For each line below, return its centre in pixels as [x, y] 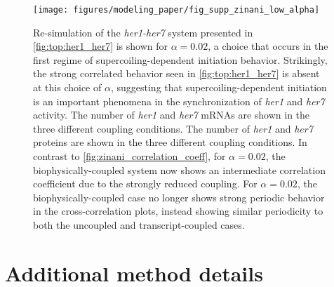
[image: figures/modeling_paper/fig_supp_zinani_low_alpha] [176, 10]
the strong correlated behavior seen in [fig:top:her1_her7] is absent [176, 73]
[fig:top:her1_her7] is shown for [101, 46]
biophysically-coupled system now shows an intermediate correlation [179, 169]
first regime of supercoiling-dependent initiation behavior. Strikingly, [180, 59]
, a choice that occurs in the [268, 46]
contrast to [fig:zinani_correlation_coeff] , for [129, 156]
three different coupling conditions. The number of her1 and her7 [173, 128]
